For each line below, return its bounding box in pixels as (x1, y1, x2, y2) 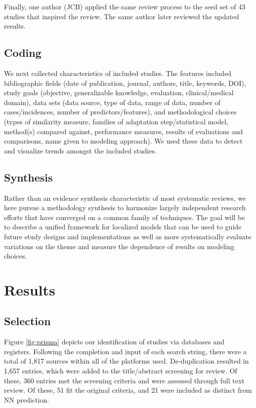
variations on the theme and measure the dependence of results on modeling (4, 241, 235, 251)
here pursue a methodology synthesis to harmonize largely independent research (4, 202, 246, 213)
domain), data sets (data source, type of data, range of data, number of (4, 97, 220, 107)
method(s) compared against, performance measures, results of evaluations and (4, 126, 243, 136)
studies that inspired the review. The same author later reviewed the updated (4, 11, 239, 21)
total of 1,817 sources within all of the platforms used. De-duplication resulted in (4, 356, 249, 366)
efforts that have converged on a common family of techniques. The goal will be (4, 212, 245, 222)
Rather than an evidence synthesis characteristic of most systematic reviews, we (4, 192, 246, 203)
